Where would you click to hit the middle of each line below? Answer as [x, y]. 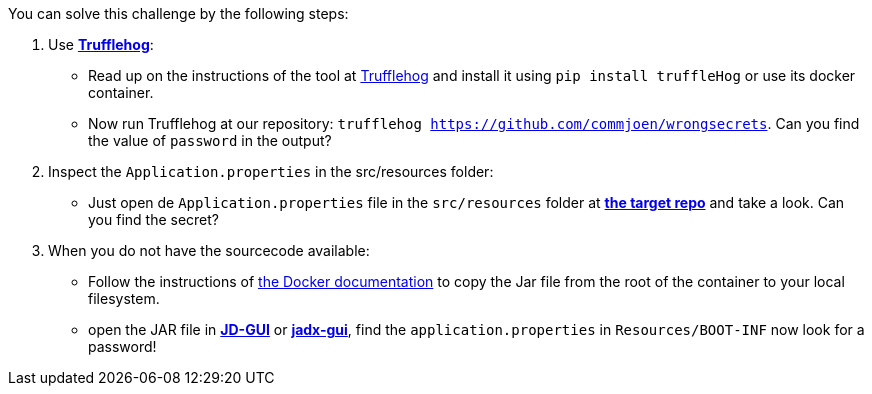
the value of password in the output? [210, 140]
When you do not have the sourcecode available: [209, 250]
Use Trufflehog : [101, 44]
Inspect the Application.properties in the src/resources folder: [271, 171]
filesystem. [124, 298]
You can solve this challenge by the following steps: [178, 13]
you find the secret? [154, 219]
